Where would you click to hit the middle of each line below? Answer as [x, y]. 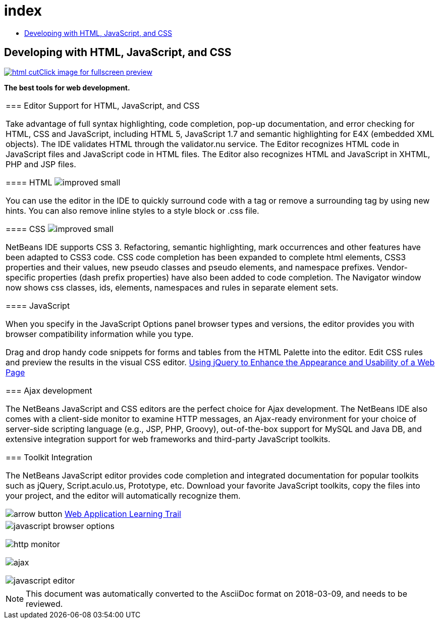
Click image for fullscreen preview [96, 72]
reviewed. [44, 604]
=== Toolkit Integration [49, 457]
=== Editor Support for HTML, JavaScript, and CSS [103, 105]
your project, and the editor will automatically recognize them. [123, 495]
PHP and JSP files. [41, 164]
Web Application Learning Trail [123, 514]
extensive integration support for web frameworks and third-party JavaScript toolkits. [168, 439]
